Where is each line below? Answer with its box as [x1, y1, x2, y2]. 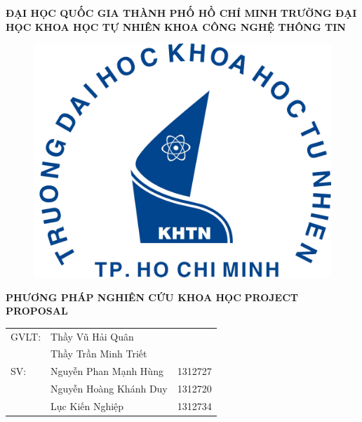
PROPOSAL [6, 303, 68, 318]
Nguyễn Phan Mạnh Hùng [51, 364, 163, 378]
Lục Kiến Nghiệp [51, 399, 124, 413]
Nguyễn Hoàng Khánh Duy [51, 381, 168, 396]
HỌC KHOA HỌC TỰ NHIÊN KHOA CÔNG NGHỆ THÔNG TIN [6, 19, 346, 34]
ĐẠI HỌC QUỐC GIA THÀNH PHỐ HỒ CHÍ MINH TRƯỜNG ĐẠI [6, 6, 357, 20]
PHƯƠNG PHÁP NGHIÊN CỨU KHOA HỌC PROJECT [6, 289, 298, 304]
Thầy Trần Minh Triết [51, 346, 147, 361]
